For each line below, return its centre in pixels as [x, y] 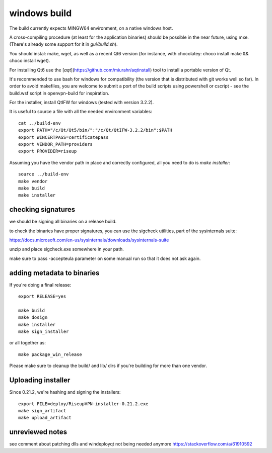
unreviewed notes [38, 432]
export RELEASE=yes [42, 296]
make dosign [33, 318]
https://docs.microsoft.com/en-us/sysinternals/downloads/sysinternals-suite [89, 240]
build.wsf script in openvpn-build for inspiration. [59, 93]
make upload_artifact [45, 418]
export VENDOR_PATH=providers [56, 144]
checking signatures [42, 209]
